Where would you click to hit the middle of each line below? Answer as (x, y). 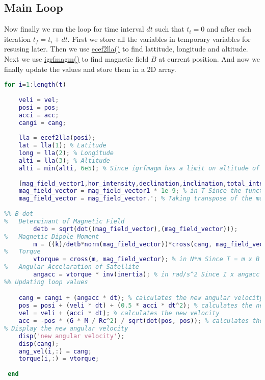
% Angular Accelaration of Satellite (72, 267)
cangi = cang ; (42, 123)
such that (170, 29)
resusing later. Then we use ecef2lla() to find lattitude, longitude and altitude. (126, 49)
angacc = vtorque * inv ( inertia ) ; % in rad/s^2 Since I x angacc (147, 275)
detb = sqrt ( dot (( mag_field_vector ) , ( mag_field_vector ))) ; (136, 229)
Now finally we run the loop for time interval (74, 29)
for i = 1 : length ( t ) (35, 85)
